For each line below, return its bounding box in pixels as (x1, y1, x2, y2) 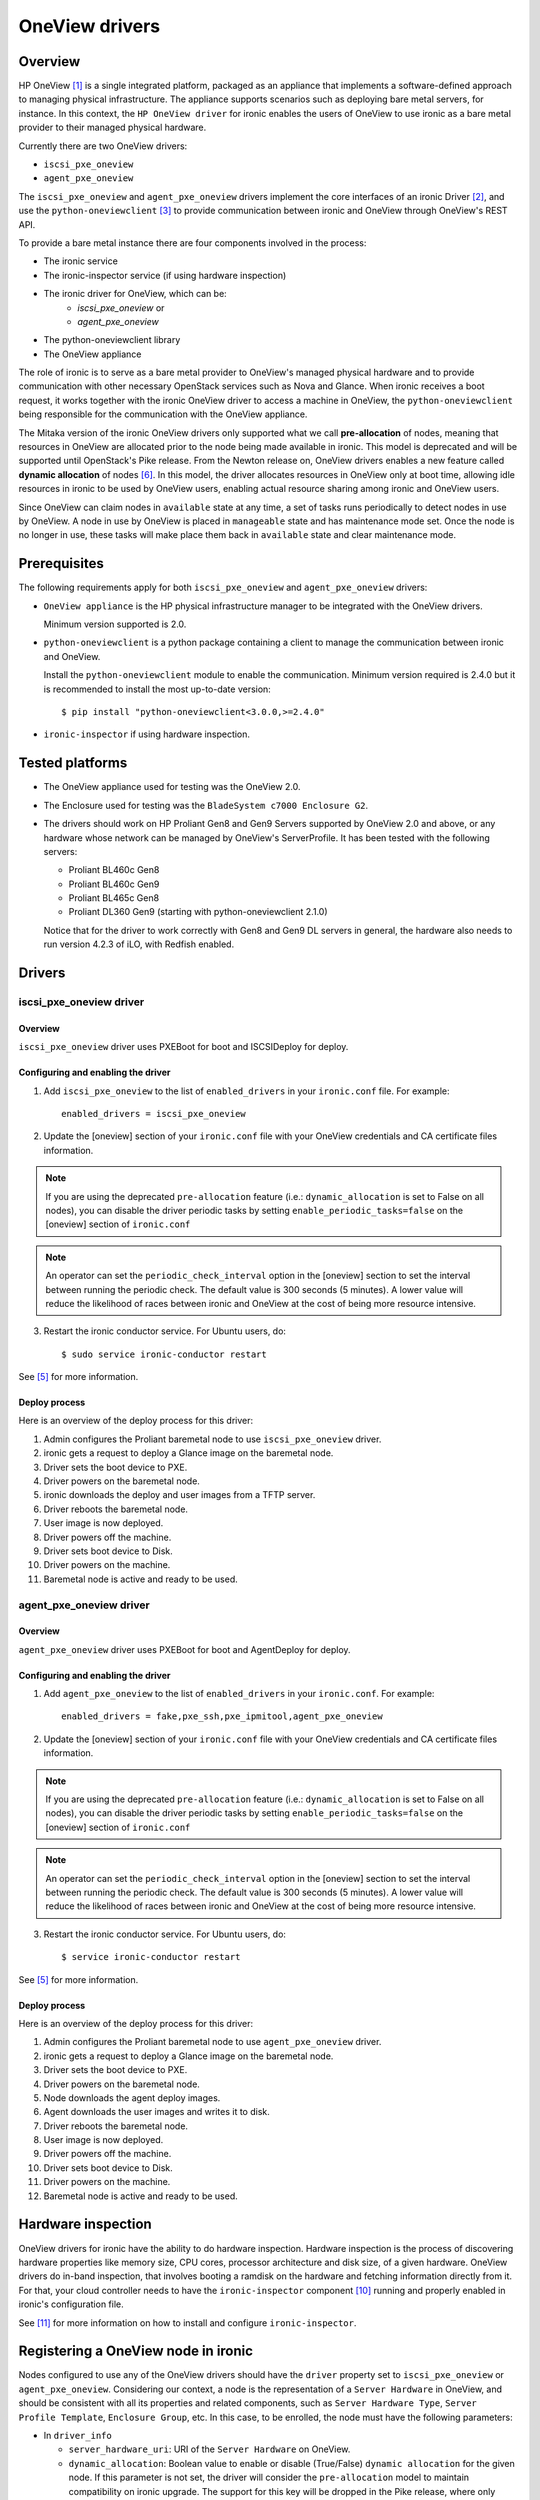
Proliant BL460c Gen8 (68, 864, 160, 876)
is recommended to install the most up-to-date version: (43, 683, 272, 695)
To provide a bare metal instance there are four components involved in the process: (18, 236, 367, 249)
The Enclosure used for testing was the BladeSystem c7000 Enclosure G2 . (43, 799, 369, 811)
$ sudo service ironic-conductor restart (61, 1348, 267, 1360)
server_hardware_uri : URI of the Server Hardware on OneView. (68, 2443, 351, 2455)
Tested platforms (18, 755, 128, 772)
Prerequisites (18, 555, 104, 572)
